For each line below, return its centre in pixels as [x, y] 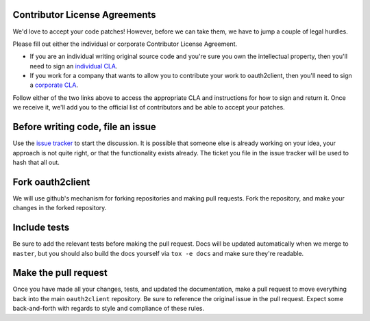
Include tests [41, 228]
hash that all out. [36, 162]
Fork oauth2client [51, 182]
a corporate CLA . [54, 85]
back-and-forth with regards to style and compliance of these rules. [109, 309]
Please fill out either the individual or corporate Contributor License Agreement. [125, 44]
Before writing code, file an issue [85, 127]
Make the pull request [60, 273]
